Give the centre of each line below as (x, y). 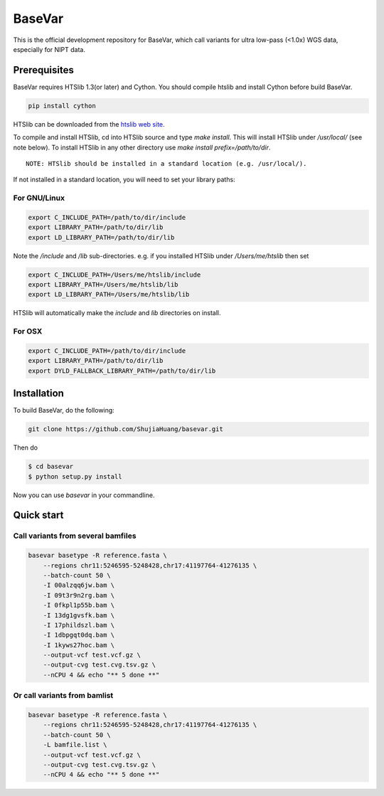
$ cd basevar (51, 467)
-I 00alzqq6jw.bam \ (79, 585)
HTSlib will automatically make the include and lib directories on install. (117, 313)
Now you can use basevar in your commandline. (84, 495)
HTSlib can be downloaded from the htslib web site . (89, 124)
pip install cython (62, 106)
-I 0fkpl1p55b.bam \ (79, 605)
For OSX (28, 331)
